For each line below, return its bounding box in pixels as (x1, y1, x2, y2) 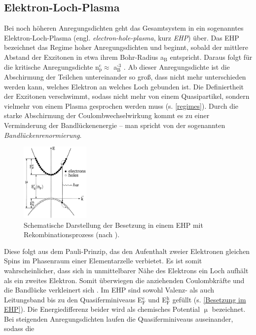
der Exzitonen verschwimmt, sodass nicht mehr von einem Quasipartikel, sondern (4, 91, 250, 101)
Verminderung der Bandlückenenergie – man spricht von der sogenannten (4, 120, 225, 130)
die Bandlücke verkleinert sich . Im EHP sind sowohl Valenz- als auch (4, 285, 214, 295)
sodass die (4, 323, 35, 334)
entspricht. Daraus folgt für (170, 51, 253, 62)
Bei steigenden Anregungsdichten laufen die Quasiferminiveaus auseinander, (4, 313, 233, 324)
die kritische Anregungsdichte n (4, 61, 99, 72)
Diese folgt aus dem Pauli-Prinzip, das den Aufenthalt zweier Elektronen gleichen (4, 246, 250, 256)
